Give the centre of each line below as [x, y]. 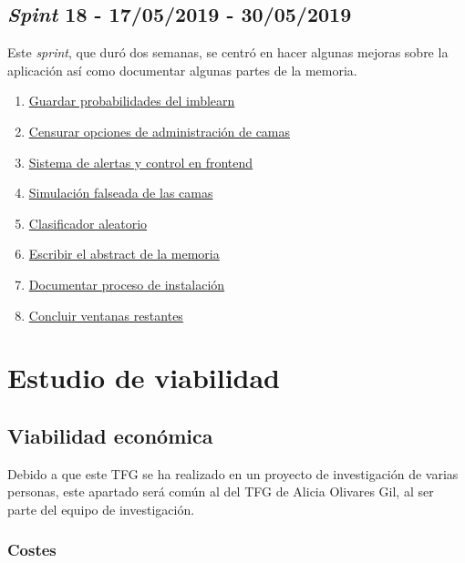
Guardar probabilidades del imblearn [132, 101]
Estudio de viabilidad [144, 378]
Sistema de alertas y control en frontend [141, 162]
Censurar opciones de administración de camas [160, 131]
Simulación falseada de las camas [121, 193]
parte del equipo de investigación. [101, 509]
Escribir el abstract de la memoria [124, 254]
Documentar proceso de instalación [127, 284]
